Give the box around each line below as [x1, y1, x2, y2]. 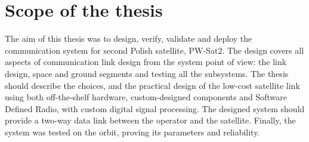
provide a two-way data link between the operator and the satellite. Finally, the [5, 114, 296, 126]
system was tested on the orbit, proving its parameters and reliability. [5, 125, 260, 138]
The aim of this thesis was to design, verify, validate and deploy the [5, 32, 252, 45]
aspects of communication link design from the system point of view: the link [5, 55, 287, 68]
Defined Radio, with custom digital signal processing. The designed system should [5, 102, 305, 115]
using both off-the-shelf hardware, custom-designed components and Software [5, 91, 288, 103]
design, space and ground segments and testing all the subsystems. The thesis [5, 67, 289, 79]
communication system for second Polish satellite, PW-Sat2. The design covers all [5, 44, 304, 56]
